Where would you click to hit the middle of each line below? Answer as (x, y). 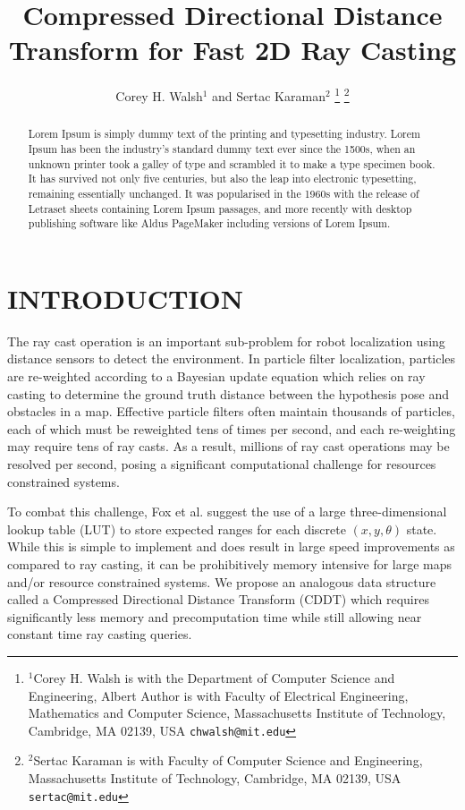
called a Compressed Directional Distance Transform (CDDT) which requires (218, 599)
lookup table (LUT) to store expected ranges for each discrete (177, 529)
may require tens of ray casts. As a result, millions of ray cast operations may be (228, 446)
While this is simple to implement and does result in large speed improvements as (231, 546)
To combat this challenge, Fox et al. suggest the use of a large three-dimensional (227, 512)
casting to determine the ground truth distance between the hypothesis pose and (228, 393)
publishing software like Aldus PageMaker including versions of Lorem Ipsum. (209, 223)
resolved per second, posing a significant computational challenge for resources (222, 464)
